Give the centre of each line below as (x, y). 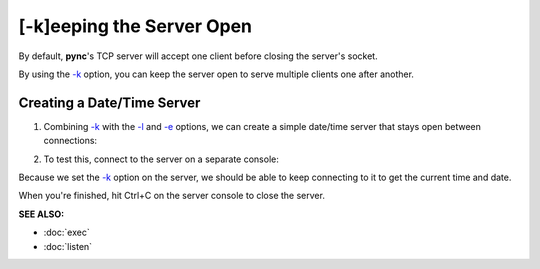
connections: (70, 141)
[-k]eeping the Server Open (135, 26)
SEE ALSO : (41, 214)
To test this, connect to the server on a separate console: (161, 159)
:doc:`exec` (66, 232)
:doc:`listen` (68, 246)
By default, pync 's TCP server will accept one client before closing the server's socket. (198, 56)
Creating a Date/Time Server (109, 102)
